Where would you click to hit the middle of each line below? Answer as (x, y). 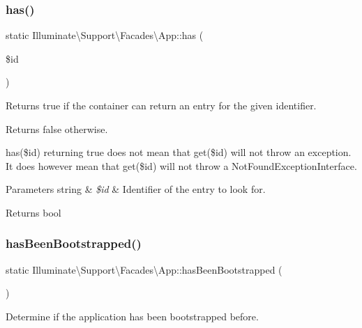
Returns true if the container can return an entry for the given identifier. (161, 105)
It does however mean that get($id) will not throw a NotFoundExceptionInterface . (181, 165)
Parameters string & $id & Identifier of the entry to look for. (136, 189)
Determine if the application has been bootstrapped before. (132, 316)
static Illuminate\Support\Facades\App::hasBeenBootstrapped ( (144, 269)
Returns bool (33, 212)
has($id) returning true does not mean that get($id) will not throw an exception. (179, 152)
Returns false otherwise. (57, 128)
